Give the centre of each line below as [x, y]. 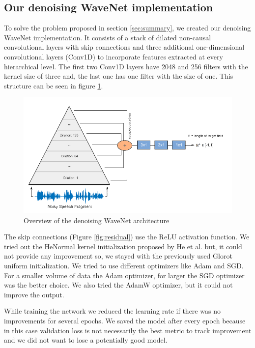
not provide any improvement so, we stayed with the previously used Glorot [118, 256]
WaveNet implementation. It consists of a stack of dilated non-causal [108, 37]
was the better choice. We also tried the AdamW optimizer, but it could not [118, 285]
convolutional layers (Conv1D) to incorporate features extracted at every [113, 56]
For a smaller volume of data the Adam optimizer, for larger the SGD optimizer [124, 275]
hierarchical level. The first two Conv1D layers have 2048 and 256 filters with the [126, 66]
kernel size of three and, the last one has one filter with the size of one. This [119, 76]
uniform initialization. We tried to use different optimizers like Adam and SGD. [124, 265]
